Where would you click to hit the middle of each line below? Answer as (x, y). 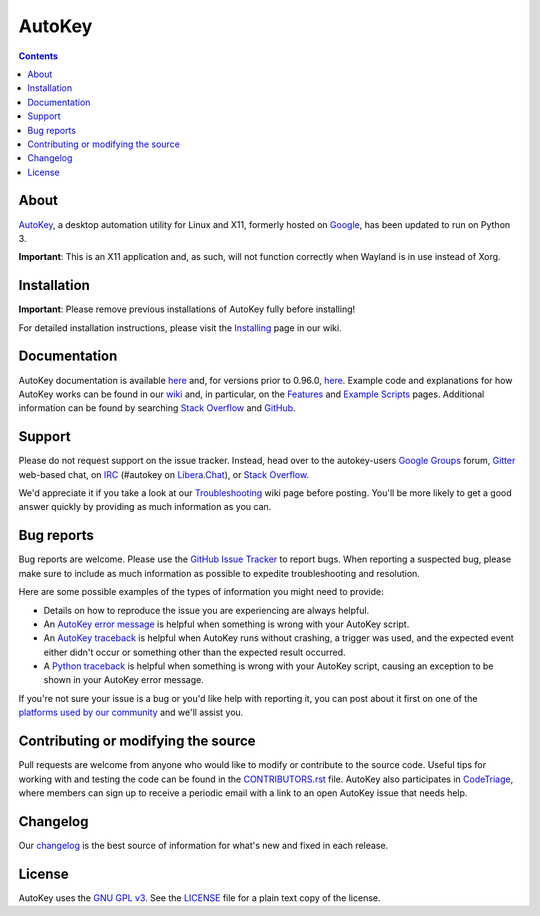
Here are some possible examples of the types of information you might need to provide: (201, 592)
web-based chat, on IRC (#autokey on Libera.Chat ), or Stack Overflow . (164, 474)
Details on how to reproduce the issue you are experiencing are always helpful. (206, 610)
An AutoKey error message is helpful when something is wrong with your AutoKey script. (226, 624)
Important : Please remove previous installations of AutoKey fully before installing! (187, 309)
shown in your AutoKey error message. (124, 680)
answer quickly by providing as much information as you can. (145, 507)
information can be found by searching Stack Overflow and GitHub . (157, 408)
